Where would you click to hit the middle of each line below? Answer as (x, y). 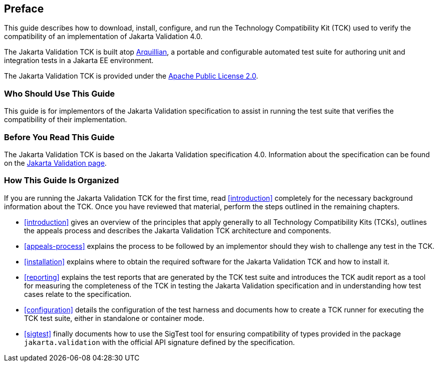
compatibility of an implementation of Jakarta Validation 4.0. (103, 37)
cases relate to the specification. (78, 294)
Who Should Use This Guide (60, 93)
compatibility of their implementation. (66, 120)
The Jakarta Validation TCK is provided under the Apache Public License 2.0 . (131, 76)
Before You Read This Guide (59, 137)
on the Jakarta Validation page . (55, 163)
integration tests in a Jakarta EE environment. (79, 61)
